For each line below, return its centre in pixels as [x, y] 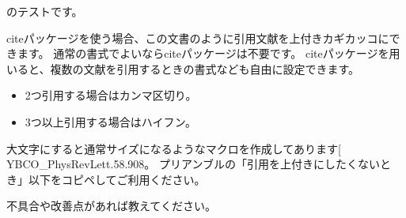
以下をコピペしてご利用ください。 [117, 179]
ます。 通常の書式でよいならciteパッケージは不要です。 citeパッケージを [203, 53]
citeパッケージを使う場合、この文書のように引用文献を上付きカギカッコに [198, 38]
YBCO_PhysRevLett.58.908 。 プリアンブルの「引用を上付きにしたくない [193, 164]
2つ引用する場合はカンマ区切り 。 [111, 95]
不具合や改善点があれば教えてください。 [111, 206]
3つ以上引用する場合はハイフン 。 [110, 121]
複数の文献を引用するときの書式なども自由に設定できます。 [205, 68]
